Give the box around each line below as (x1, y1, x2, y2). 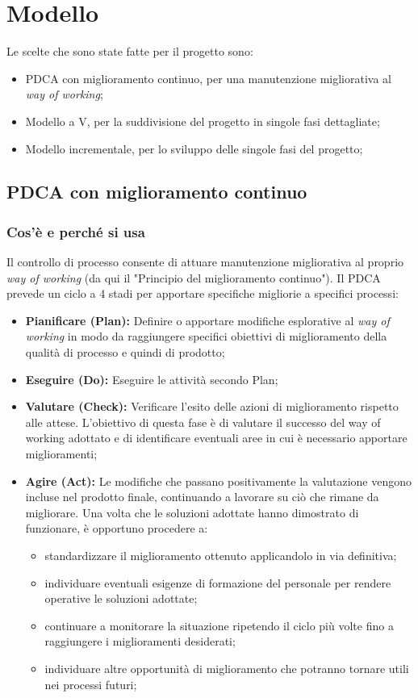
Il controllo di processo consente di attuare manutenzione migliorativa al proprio (6, 253, 404, 270)
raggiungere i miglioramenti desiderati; (44, 633, 236, 650)
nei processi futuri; (44, 675, 137, 692)
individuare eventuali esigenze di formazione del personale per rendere (44, 574, 391, 591)
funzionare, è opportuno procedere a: (25, 520, 208, 537)
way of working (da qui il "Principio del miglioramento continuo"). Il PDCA (6, 269, 381, 286)
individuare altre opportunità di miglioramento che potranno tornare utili (44, 659, 409, 676)
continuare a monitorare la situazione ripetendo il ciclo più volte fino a (44, 616, 394, 633)
